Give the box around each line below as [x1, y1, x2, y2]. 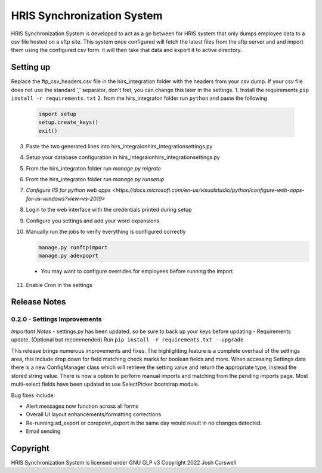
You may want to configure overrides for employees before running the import [41, 268, 233, 275]
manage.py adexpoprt [38, 252, 98, 260]
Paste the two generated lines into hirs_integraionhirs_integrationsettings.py [26, 142, 213, 149]
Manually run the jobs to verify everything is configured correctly [26, 228, 186, 235]
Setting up [11, 62, 51, 72]
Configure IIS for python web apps [26, 187, 112, 194]
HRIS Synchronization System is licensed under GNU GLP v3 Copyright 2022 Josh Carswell [11, 459, 237, 466]
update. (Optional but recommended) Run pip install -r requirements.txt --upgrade [11, 336, 244, 343]
